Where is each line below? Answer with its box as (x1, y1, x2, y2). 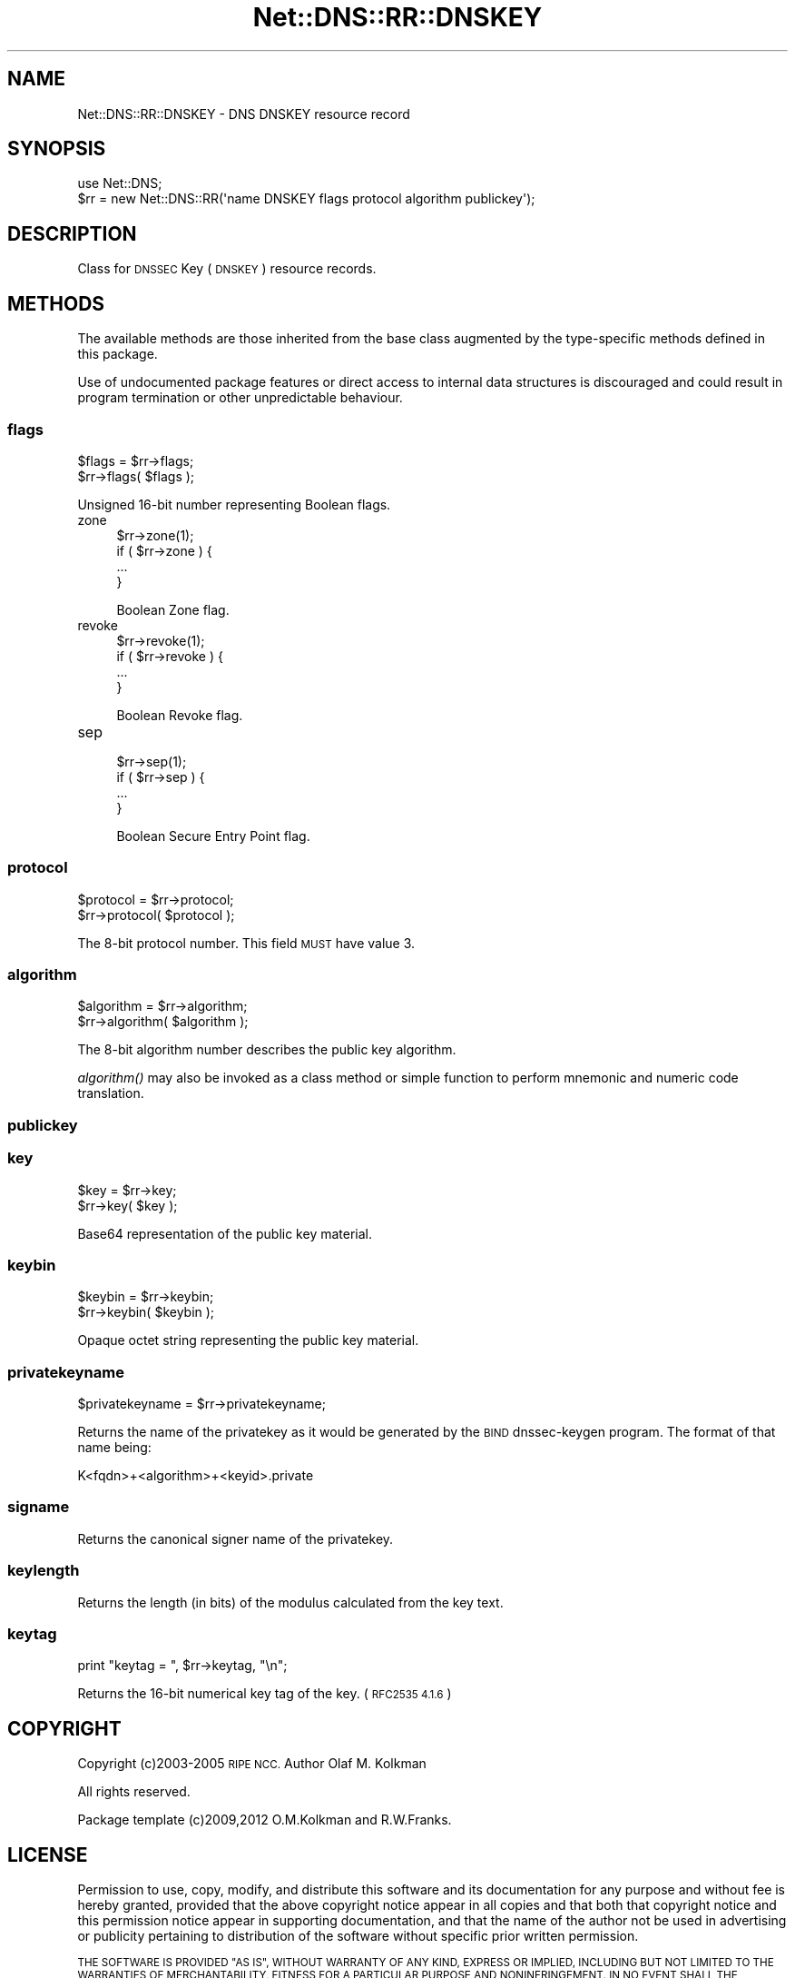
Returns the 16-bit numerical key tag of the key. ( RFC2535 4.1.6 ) (77, 1686, 452, 1702)
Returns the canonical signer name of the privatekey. (77, 1530, 394, 1547)
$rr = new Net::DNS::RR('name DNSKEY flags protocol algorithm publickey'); (77, 191, 535, 207)
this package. (77, 346, 158, 362)
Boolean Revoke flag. (116, 707, 243, 723)
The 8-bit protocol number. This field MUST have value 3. (77, 935, 416, 951)
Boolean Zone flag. (116, 601, 230, 618)
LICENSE (7, 1843, 88, 1866)
